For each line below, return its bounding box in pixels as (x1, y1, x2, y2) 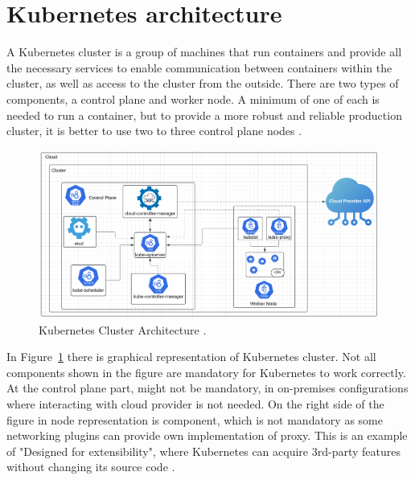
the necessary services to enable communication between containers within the (6, 59, 392, 76)
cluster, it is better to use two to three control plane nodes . (6, 122, 302, 139)
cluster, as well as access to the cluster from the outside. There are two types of (6, 75, 399, 92)
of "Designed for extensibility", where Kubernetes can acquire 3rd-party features (6, 442, 401, 459)
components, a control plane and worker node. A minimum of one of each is (6, 90, 380, 107)
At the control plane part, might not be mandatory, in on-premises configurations (6, 379, 409, 396)
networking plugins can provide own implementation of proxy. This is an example (6, 427, 408, 444)
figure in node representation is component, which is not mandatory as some (6, 411, 383, 428)
